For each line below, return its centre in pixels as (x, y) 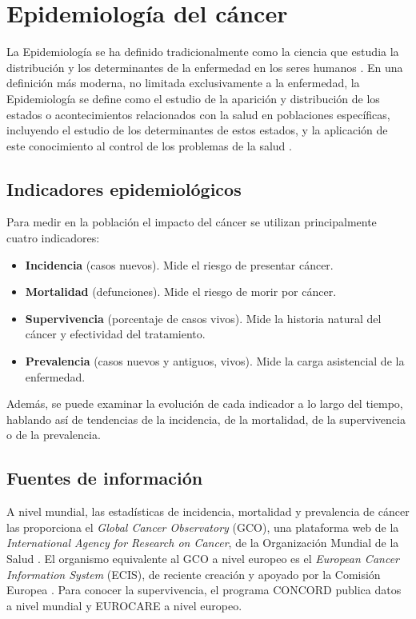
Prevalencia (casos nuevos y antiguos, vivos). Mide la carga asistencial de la (215, 361)
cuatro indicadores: (53, 238)
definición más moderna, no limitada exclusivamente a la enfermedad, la (183, 83)
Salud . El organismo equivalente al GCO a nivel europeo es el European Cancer (203, 558)
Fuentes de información (105, 478)
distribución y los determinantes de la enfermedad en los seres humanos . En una (205, 67)
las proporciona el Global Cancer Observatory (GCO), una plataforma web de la (203, 527)
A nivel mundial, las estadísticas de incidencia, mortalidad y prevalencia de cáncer (208, 511)
